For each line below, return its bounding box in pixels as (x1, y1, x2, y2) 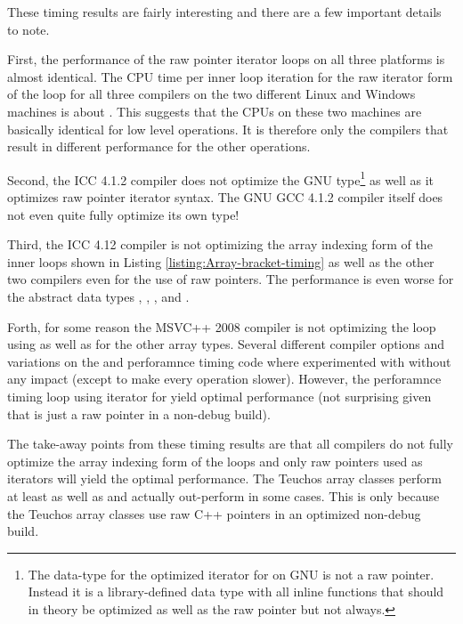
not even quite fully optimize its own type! (7, 205, 240, 223)
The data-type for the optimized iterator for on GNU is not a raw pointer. (28, 564, 435, 583)
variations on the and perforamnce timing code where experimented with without (7, 352, 451, 370)
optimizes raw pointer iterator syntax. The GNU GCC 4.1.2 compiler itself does (7, 188, 443, 206)
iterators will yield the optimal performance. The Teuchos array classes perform (7, 469, 442, 488)
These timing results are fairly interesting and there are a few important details (7, 3, 442, 20)
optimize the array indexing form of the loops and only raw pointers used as (7, 451, 423, 470)
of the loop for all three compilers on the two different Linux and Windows (7, 85, 416, 103)
